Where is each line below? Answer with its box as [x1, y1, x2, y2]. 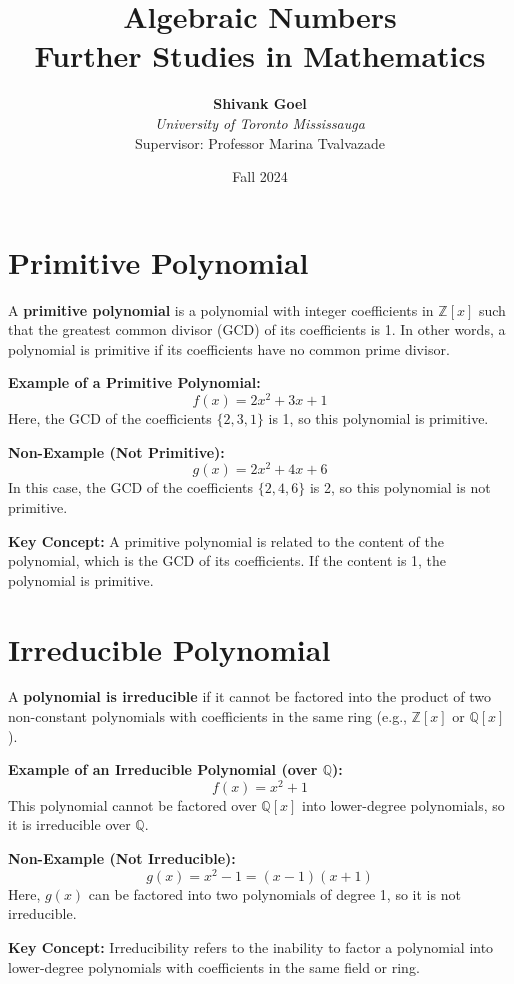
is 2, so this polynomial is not [309, 477, 491, 498]
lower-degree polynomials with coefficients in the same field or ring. [8, 956, 420, 977]
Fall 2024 [232, 166, 288, 187]
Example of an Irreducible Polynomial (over [8, 759, 318, 780]
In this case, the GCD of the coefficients [8, 477, 254, 498]
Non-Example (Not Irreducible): [8, 848, 236, 869]
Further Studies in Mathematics [34, 35, 486, 76]
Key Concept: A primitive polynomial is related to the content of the [8, 530, 444, 551]
